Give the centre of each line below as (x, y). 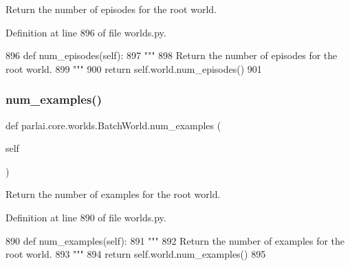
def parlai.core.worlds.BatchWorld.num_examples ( (113, 125)
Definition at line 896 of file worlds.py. (86, 32)
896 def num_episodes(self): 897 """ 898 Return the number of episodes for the (172, 55)
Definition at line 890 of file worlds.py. (86, 217)
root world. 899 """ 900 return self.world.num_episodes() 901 (134, 68)
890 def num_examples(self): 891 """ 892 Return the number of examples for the (175, 240)
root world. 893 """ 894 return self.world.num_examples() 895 (136, 254)
